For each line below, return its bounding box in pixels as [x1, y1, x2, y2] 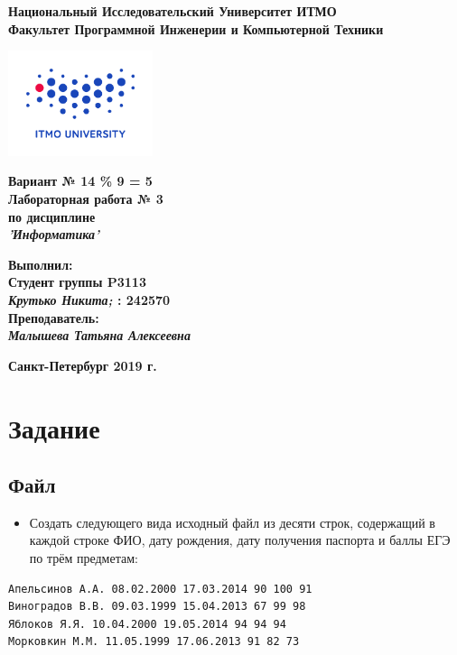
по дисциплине [8, 207, 96, 226]
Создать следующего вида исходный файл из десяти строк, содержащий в [29, 512, 435, 531]
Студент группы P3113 [8, 272, 146, 291]
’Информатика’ [8, 225, 99, 244]
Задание [8, 409, 100, 446]
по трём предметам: [29, 549, 138, 567]
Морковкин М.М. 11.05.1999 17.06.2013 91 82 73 [8, 635, 300, 649]
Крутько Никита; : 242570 [8, 290, 171, 309]
